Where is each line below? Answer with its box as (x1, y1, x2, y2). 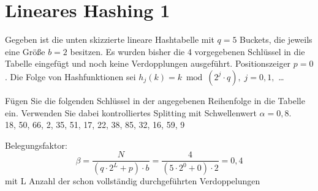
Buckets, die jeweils (240, 33, 312, 46)
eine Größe (5, 45, 45, 58)
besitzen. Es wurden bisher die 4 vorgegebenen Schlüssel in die (70, 45, 305, 58)
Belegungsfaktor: (5, 138, 67, 151)
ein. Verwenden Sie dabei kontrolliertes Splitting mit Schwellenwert (5, 106, 257, 119)
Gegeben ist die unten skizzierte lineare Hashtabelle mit (5, 33, 214, 46)
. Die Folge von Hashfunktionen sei (5, 70, 136, 83)
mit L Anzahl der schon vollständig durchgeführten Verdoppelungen (5, 174, 260, 187)
